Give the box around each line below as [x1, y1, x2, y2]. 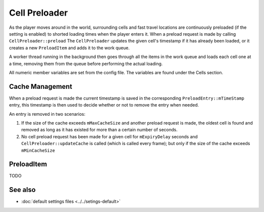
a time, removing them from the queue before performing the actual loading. [9, 61, 163, 66]
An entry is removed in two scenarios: [9, 111, 86, 117]
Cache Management [9, 82, 72, 90]
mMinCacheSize [21, 148, 55, 153]
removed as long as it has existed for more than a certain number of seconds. [21, 127, 178, 133]
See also [9, 186, 36, 194]
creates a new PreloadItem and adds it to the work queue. [9, 44, 130, 51]
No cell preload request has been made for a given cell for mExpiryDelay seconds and [21, 133, 198, 139]
